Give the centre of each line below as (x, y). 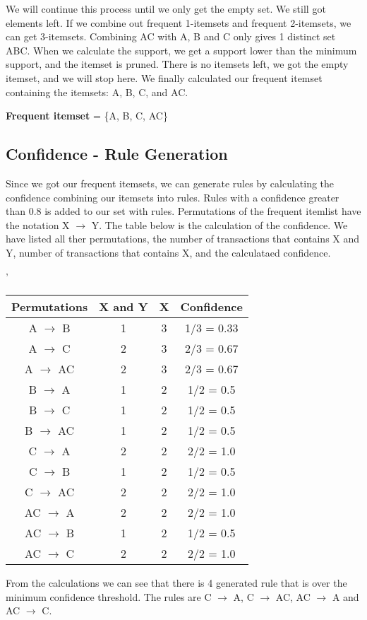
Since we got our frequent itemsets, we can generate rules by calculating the (170, 183)
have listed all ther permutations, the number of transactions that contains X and (183, 239)
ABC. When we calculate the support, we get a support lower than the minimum (181, 50)
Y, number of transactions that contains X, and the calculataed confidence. (168, 252)
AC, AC (293, 596)
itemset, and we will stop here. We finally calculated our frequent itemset (164, 77)
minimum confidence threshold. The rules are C (109, 596)
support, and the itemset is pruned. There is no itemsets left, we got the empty (177, 64)
